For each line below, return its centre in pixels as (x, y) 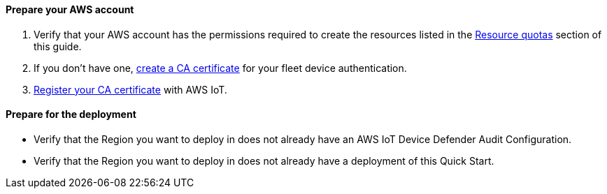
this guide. (58, 46)
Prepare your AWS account (70, 9)
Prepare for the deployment (71, 114)
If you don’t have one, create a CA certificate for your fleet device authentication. (220, 68)
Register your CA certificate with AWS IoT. (130, 89)
